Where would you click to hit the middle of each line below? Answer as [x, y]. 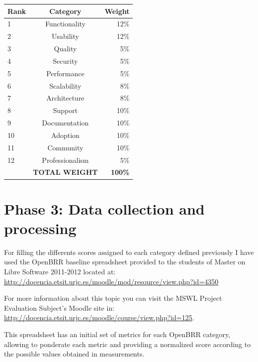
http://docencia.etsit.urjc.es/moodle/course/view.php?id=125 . [99, 317]
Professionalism [65, 160]
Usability [65, 36]
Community [65, 147]
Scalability [65, 85]
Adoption [65, 135]
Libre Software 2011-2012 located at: [60, 272]
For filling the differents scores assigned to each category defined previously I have [129, 252]
